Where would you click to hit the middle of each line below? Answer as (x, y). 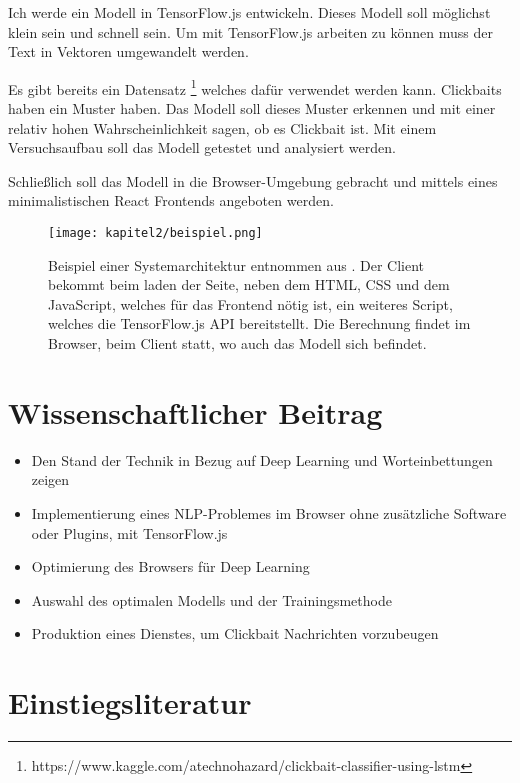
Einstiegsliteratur (130, 702)
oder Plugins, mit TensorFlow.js (129, 532)
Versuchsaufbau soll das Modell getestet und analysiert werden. (202, 147)
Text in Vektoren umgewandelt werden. (128, 51)
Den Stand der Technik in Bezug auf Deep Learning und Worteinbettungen (262, 459)
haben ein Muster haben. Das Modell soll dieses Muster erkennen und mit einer (252, 108)
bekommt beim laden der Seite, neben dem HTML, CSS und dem (249, 284)
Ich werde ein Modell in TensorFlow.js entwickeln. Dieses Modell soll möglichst (249, 12)
